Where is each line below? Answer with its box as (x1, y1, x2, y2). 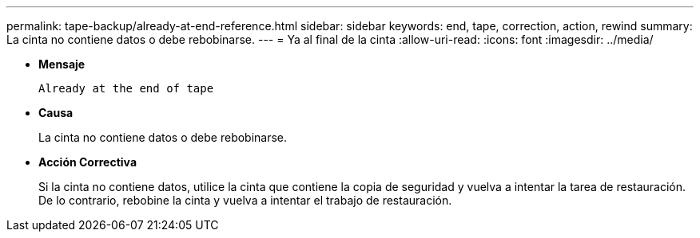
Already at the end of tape (38, 82, 214, 95)
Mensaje (38, 57, 86, 71)
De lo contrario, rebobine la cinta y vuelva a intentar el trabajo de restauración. (38, 193, 452, 207)
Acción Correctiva (38, 155, 137, 169)
